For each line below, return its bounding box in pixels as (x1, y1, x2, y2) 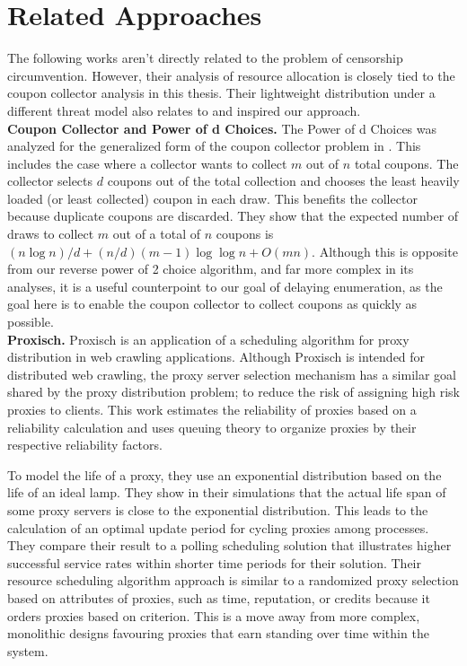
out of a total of (112, 224, 201, 243)
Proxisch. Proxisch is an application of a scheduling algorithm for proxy (7, 329, 410, 348)
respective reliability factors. (7, 435, 163, 454)
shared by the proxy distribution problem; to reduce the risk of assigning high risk (7, 382, 461, 401)
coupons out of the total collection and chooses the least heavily (107, 171, 460, 190)
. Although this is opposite (312, 241, 458, 260)
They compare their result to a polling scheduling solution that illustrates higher (7, 536, 452, 555)
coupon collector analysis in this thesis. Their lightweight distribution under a (7, 83, 436, 102)
